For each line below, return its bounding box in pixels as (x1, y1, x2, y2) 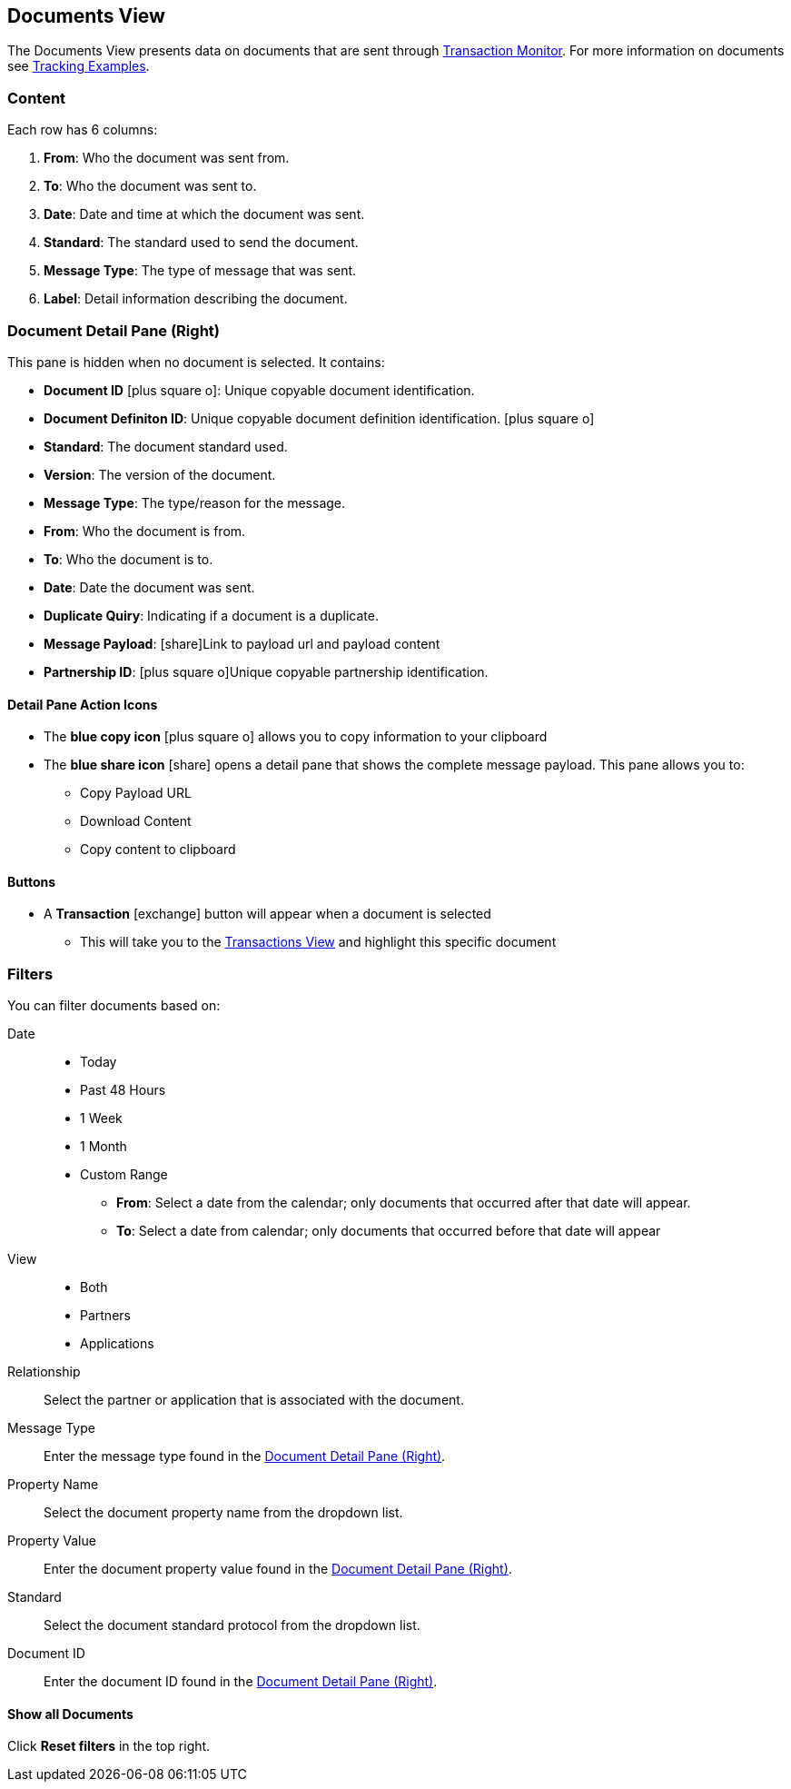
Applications (80, 1336, 154, 1352)
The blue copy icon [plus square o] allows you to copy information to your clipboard (44, 729, 548, 745)
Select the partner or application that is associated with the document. (44, 1392, 464, 1408)
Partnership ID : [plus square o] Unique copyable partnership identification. (44, 663, 489, 680)
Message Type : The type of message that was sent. (44, 263, 357, 279)
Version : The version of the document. (44, 466, 276, 482)
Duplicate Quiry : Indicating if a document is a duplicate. (44, 607, 379, 623)
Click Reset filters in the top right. (7, 1738, 211, 1754)
